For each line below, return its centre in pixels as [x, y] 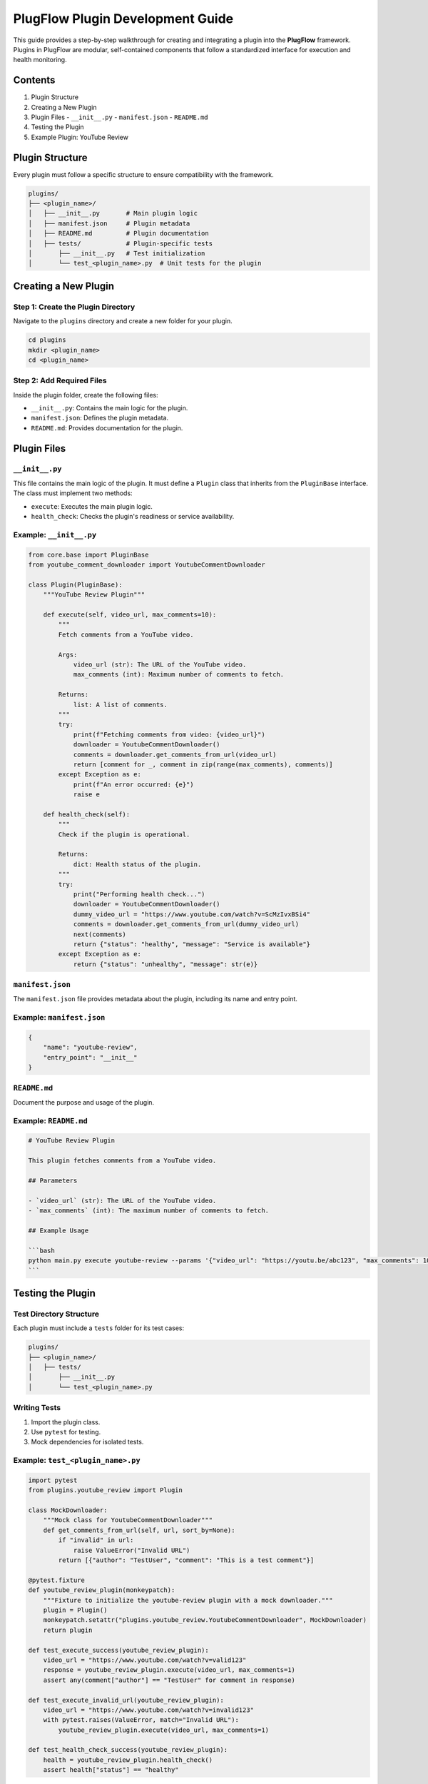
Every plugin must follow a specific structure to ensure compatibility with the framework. [143, 174]
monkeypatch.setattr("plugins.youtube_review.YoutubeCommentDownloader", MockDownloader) [205, 1620]
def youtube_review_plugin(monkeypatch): [102, 1590]
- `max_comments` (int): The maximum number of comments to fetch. [149, 1211]
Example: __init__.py [55, 534]
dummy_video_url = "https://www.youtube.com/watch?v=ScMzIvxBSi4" [192, 914]
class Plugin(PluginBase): [75, 584]
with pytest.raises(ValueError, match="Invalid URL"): [141, 1720]
